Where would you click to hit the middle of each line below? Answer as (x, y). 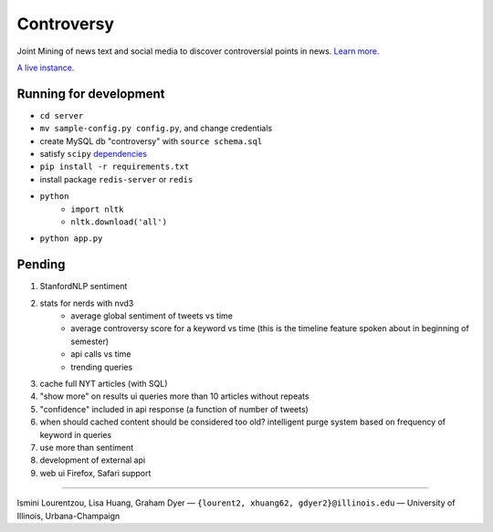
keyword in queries (76, 434)
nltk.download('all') (119, 222)
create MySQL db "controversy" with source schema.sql (151, 141)
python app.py (71, 239)
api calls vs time (101, 354)
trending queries (102, 367)
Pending (41, 265)
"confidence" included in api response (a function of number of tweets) (174, 409)
